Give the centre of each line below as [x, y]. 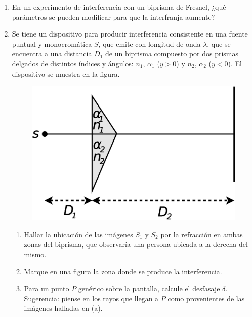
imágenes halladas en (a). [63, 308]
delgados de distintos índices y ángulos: [73, 63]
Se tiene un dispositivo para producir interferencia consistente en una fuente [130, 34]
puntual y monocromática [52, 43]
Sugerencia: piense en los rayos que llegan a [91, 298]
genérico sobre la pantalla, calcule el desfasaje [149, 288]
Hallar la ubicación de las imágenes [78, 234]
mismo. [35, 254]
